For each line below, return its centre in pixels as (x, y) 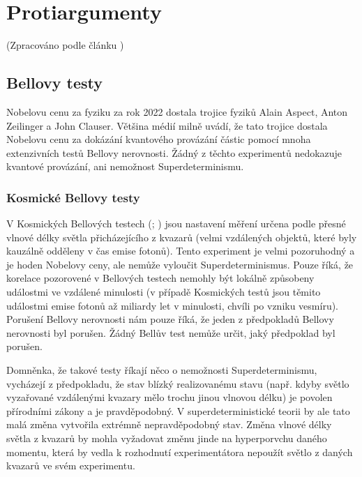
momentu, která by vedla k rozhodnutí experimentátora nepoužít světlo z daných (180, 452)
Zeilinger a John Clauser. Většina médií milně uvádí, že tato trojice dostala (167, 125)
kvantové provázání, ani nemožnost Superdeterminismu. (125, 166)
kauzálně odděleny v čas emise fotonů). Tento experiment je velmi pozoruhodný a (181, 251)
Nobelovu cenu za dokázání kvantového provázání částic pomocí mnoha (159, 139)
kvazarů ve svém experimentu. (71, 465)
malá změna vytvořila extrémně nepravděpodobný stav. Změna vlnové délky (169, 424)
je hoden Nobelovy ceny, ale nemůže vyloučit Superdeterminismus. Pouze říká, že (180, 264)
